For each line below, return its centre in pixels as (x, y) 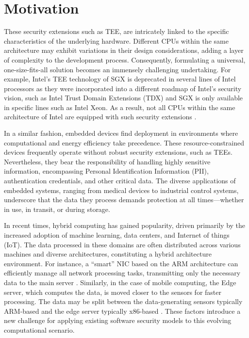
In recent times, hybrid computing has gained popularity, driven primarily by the (125, 225)
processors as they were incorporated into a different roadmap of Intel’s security (123, 88)
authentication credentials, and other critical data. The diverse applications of (120, 181)
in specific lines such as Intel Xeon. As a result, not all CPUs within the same (120, 107)
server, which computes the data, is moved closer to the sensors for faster (113, 292)
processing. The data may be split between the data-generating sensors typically (123, 301)
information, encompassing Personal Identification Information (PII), (106, 171)
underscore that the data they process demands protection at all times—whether (124, 200)
